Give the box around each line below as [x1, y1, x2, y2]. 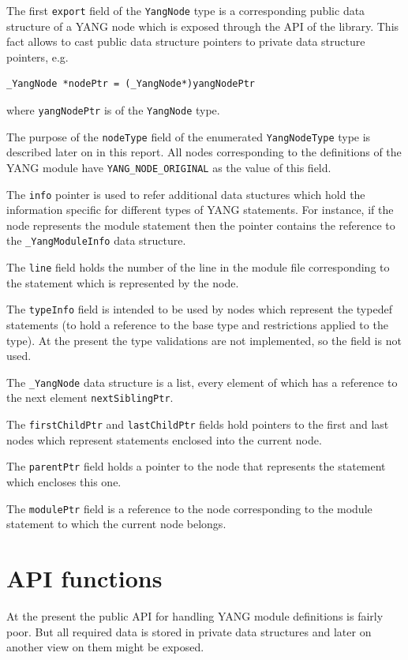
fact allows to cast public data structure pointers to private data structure [6, 33, 365, 50]
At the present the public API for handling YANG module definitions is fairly [6, 607, 384, 624]
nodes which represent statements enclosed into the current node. [6, 431, 322, 448]
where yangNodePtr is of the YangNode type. [6, 102, 220, 118]
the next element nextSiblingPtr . [6, 389, 174, 406]
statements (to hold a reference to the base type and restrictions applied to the [6, 317, 388, 332]
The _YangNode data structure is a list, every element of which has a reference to [6, 373, 398, 390]
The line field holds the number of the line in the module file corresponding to [6, 259, 390, 276]
